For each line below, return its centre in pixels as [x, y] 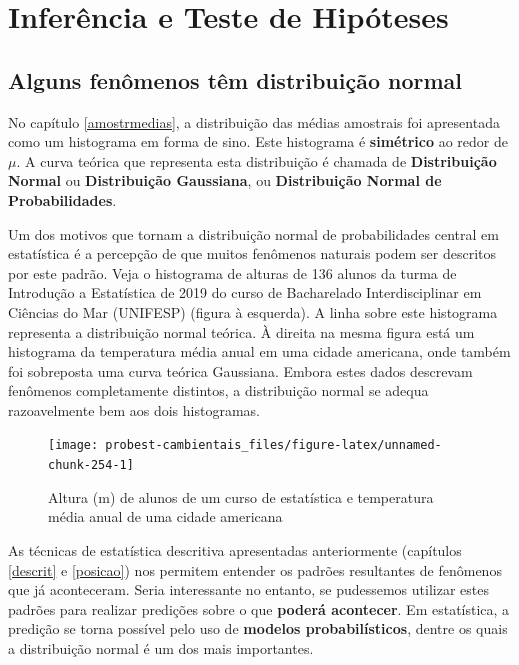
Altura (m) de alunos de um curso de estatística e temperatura [241, 496]
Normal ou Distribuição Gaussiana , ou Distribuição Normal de [225, 180]
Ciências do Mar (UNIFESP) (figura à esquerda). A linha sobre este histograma [253, 311]
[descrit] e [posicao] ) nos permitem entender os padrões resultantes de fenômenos [255, 569]
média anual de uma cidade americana [165, 516]
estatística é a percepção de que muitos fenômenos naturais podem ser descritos [252, 253]
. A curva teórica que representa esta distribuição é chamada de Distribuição [256, 160]
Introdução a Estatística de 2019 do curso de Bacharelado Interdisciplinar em [245, 292]
